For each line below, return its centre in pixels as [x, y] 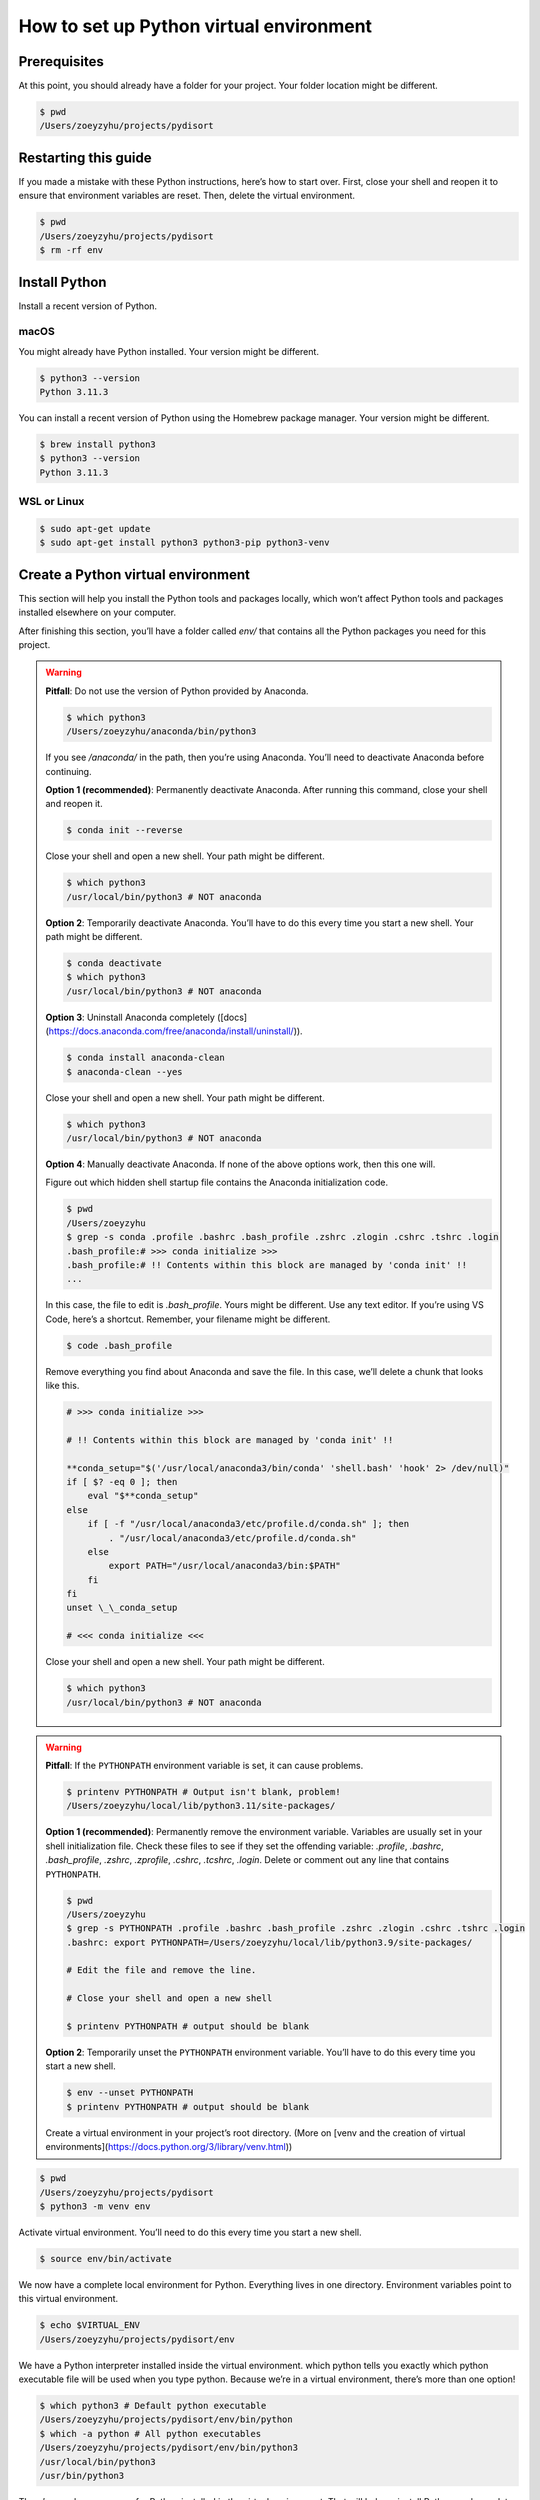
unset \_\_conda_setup [122, 1608]
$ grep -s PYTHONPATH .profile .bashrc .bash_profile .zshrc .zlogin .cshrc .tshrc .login [295, 1928]
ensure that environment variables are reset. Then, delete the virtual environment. [186, 196]
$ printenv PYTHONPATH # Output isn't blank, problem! [203, 1791]
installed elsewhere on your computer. [97, 612]
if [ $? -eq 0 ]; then [122, 1481]
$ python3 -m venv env [95, 2206]
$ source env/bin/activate [105, 2258]
